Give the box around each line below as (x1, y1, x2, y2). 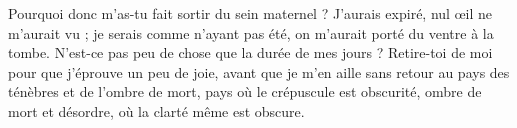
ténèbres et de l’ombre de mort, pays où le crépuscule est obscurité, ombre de (8, 81, 482, 102)
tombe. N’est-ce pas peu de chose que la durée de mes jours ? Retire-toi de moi (8, 42, 493, 63)
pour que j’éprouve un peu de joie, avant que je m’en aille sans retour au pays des (8, 61, 510, 82)
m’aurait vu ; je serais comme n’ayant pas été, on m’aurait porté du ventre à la (8, 22, 494, 43)
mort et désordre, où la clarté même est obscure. (8, 100, 305, 121)
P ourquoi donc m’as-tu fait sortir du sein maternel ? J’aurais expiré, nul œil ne (8, 3, 492, 23)
